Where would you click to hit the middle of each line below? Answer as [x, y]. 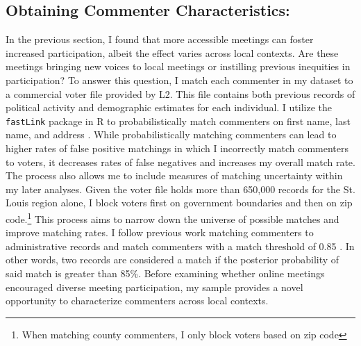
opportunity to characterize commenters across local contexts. [137, 300]
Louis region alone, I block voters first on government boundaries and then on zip [179, 203]
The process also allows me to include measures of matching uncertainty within [174, 175]
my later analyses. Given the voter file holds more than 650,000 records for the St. [180, 189]
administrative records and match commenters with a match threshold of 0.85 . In [180, 246]
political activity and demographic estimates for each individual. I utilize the [169, 107]
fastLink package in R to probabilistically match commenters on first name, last [178, 121]
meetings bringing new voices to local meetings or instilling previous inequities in [178, 66]
